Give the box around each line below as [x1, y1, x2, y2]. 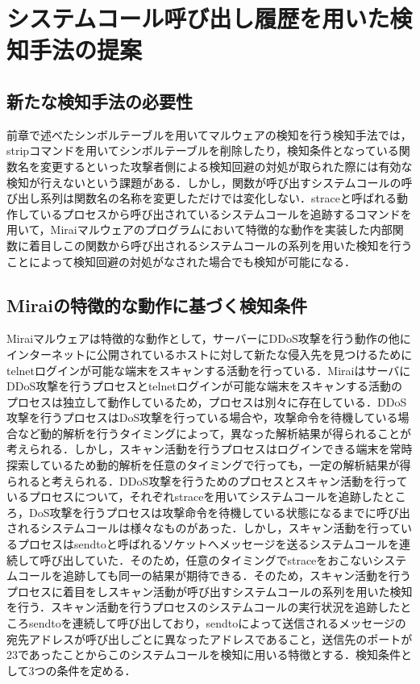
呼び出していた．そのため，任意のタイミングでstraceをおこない [40, 551, 373, 568]
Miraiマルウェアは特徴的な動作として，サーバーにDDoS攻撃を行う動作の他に [6, 330, 411, 347]
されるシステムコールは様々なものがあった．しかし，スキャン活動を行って [6, 519, 401, 536]
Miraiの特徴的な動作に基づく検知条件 [6, 292, 308, 317]
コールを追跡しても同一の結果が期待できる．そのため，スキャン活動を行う [17, 567, 411, 584]
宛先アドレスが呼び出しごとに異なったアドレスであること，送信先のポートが [6, 630, 413, 647]
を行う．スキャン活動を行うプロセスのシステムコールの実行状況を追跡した [6, 598, 401, 615]
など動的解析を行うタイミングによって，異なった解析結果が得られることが [17, 424, 411, 441]
